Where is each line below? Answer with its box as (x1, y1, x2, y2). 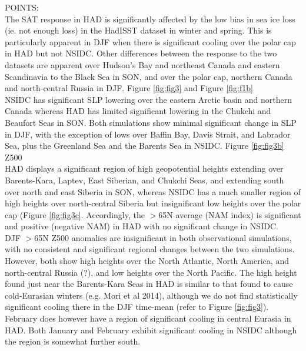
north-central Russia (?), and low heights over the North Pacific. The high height (5, 266, 297, 278)
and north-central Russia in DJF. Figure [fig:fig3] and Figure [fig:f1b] (5, 82, 253, 94)
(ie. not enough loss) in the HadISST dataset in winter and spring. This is (5, 24, 272, 36)
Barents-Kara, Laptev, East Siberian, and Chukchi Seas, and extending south (5, 173, 284, 186)
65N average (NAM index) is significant (158, 208, 301, 220)
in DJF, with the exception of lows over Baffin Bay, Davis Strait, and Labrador (5, 128, 291, 140)
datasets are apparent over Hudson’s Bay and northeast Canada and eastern (5, 58, 280, 71)
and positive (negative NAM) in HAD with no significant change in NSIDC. (5, 220, 278, 232)
